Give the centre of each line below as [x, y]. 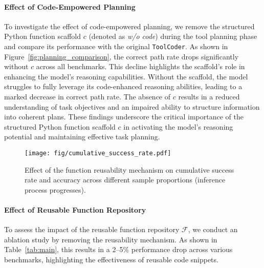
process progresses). [55, 189]
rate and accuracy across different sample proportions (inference [125, 180]
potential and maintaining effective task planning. [82, 137]
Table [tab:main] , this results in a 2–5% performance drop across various [118, 249]
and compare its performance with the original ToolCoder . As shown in [116, 46]
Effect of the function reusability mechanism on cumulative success [129, 169]
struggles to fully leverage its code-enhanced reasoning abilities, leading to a [123, 86]
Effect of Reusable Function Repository [75, 210]
